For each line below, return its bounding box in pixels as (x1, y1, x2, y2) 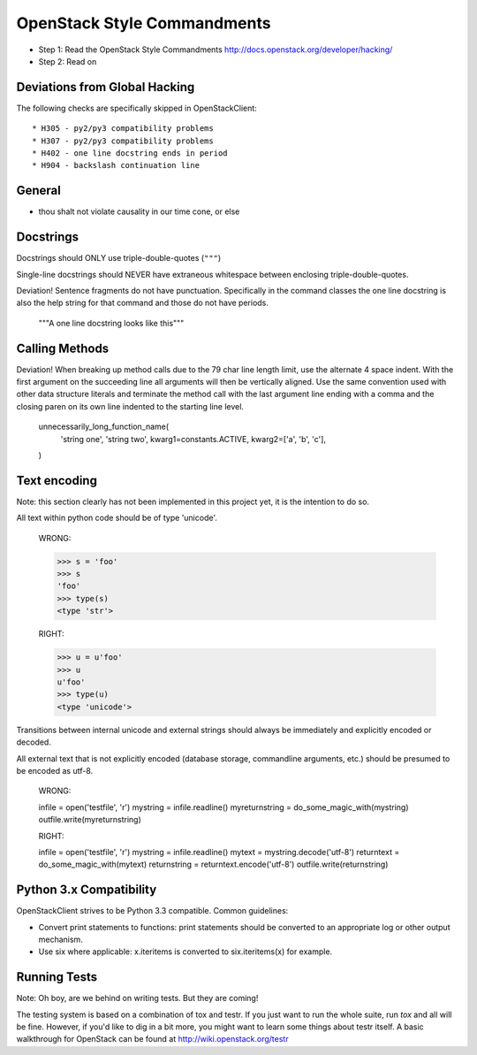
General (16, 183, 62, 198)
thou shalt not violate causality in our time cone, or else (38, 206, 240, 217)
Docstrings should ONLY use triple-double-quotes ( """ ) (16, 253, 222, 264)
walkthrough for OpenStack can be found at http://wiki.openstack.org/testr (16, 1034, 289, 1044)
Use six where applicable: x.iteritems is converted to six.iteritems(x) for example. (38, 946, 333, 957)
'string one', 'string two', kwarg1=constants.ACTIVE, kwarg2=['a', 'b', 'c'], (60, 433, 327, 444)
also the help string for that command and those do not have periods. (16, 297, 269, 309)
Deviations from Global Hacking (16, 80, 195, 95)
